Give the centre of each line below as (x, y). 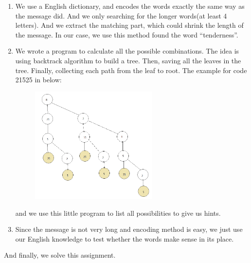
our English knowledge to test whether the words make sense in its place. (125, 238)
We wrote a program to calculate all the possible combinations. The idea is (127, 51)
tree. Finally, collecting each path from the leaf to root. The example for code (131, 70)
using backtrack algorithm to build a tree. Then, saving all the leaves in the (128, 60)
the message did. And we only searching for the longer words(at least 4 (121, 15)
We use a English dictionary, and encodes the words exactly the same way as (130, 6)
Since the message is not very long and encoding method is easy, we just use (129, 229)
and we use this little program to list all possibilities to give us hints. (118, 213)
